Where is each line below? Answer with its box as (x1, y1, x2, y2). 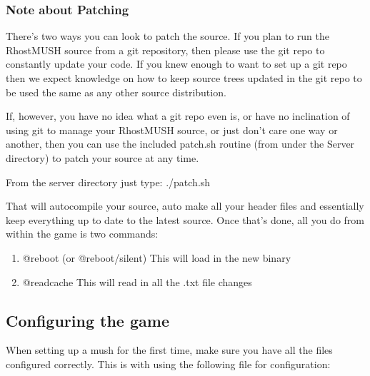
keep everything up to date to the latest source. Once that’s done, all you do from (6, 212, 364, 227)
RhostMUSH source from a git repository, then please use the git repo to (6, 42, 325, 57)
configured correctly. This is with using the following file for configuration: (6, 356, 331, 371)
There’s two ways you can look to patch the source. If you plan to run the (6, 29, 329, 44)
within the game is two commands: (6, 226, 159, 241)
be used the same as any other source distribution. (6, 84, 226, 99)
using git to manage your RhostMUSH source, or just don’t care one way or (6, 122, 338, 137)
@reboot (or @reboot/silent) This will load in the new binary (22, 250, 291, 265)
